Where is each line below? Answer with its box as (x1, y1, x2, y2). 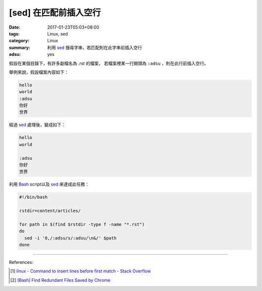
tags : (9, 31, 20, 36)
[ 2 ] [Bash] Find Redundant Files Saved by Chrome (10, 277, 111, 283)
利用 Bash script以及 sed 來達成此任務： (9, 181, 89, 187)
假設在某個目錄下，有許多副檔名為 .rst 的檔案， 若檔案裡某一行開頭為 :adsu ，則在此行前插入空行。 (9, 60, 209, 66)
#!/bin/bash (19, 194, 48, 200)
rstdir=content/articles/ (19, 208, 81, 214)
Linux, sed (47, 31, 68, 36)
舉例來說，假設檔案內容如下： (9, 69, 69, 75)
